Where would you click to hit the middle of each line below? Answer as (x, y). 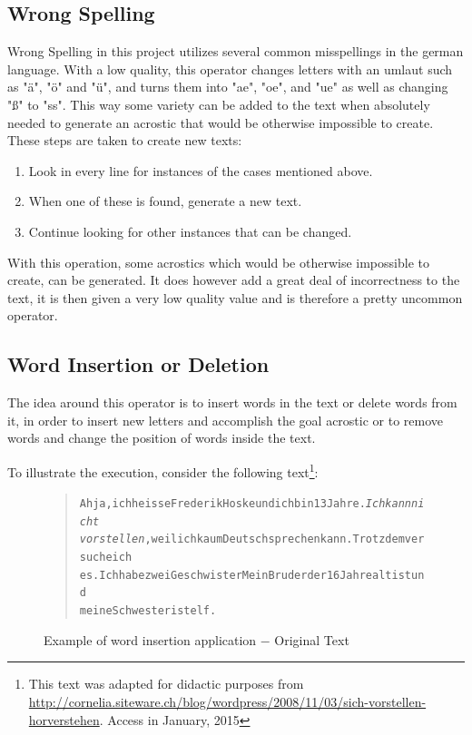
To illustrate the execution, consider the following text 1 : (163, 470)
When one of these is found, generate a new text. (165, 201)
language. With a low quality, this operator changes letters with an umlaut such (230, 69)
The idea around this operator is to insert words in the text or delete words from (232, 402)
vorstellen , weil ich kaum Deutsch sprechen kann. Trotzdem (242, 539)
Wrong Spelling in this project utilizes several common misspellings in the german (236, 51)
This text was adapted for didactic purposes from (166, 684)
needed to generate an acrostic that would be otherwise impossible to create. (221, 122)
